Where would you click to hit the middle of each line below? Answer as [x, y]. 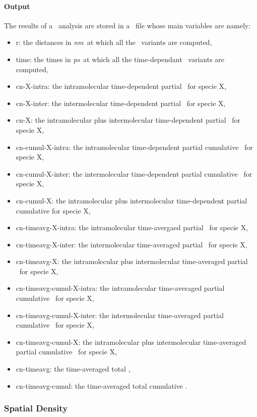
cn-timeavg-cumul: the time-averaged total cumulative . [102, 385]
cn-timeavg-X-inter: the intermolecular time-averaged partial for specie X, [132, 244]
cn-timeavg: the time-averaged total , [73, 369]
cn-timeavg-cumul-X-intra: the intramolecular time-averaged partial [120, 288]
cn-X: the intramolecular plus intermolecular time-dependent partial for [128, 120]
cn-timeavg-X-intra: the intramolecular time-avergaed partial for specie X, [132, 227]
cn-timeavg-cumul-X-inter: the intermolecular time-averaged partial [120, 315]
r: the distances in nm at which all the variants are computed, [114, 42]
